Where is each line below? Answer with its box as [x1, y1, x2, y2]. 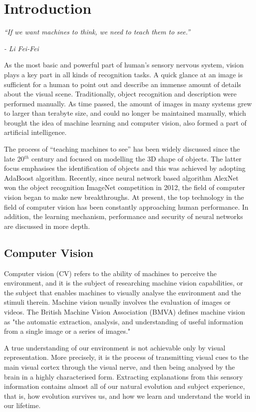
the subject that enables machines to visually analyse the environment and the [4, 287, 241, 297]
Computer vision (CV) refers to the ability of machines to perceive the [4, 268, 217, 278]
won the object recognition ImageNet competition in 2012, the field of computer [4, 182, 245, 192]
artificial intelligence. [4, 127, 67, 137]
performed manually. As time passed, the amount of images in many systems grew [4, 98, 252, 108]
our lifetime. [4, 400, 41, 411]
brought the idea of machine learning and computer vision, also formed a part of [4, 117, 247, 127]
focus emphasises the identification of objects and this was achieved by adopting [4, 163, 246, 173]
